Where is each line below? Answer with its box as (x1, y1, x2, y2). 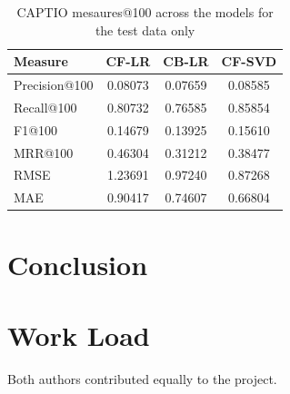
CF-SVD (221, 52, 277, 71)
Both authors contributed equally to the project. (7, 369, 277, 388)
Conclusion (7, 245, 148, 282)
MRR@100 (14, 143, 74, 162)
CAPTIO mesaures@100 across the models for (16, 3, 274, 21)
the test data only (95, 20, 195, 39)
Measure (14, 52, 68, 71)
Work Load (7, 316, 150, 353)
